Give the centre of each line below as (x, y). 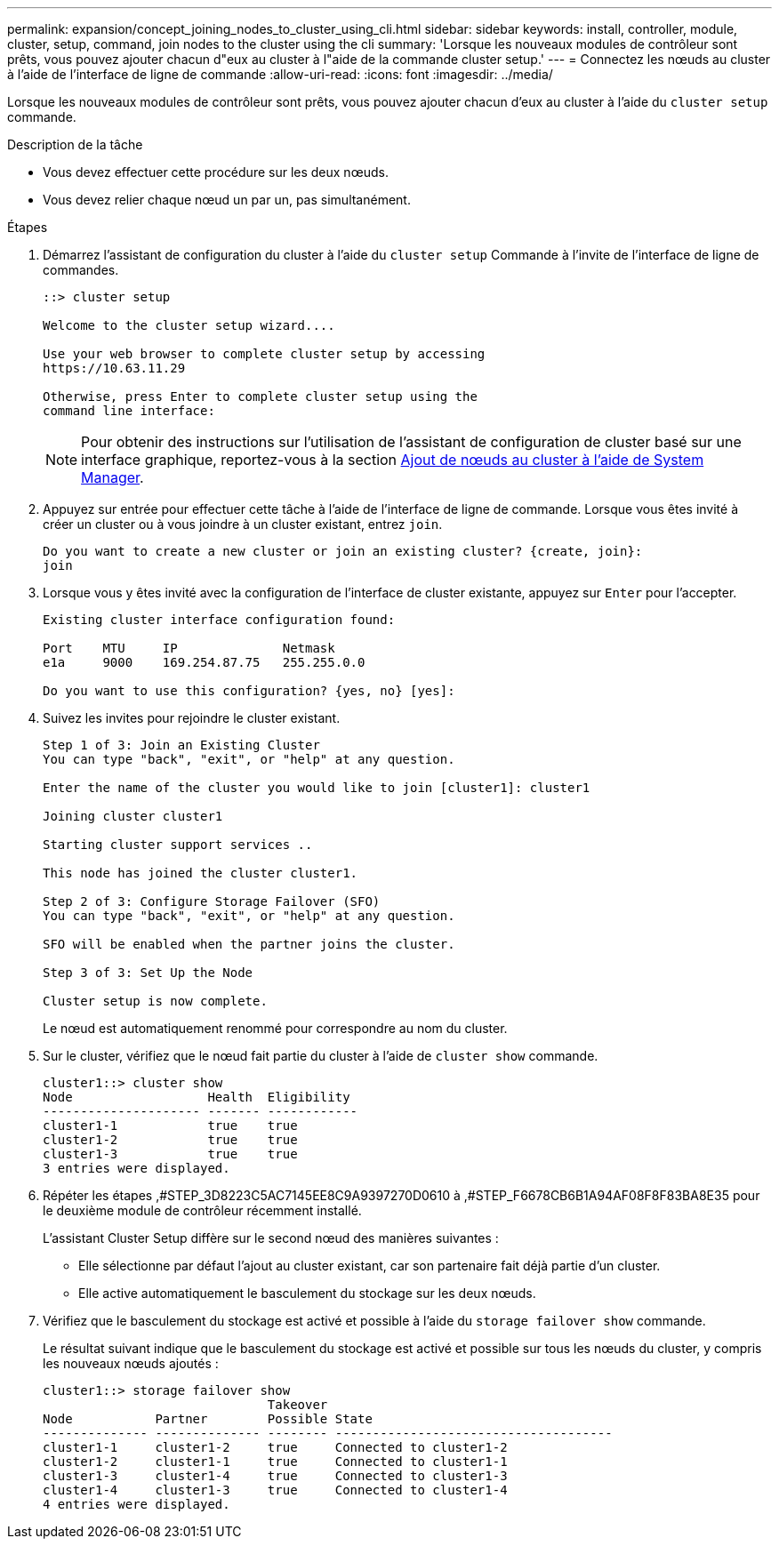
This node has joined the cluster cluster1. (201, 873)
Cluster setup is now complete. (155, 1001)
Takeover (297, 1405)
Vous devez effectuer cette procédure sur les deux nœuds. (216, 172)
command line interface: (129, 411)
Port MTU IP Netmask (189, 648)
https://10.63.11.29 (114, 368)
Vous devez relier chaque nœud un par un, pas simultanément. (227, 200)
